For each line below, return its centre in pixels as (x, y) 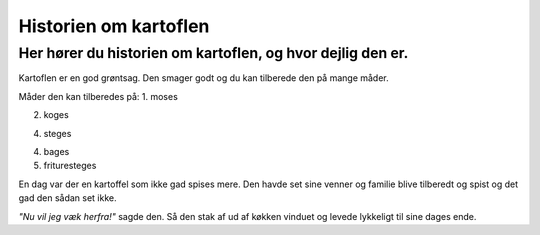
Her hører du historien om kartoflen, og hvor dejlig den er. (213, 53)
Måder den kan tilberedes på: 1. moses (98, 96)
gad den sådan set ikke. (67, 198)
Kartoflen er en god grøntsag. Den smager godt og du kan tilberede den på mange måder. (203, 78)
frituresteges (70, 166)
